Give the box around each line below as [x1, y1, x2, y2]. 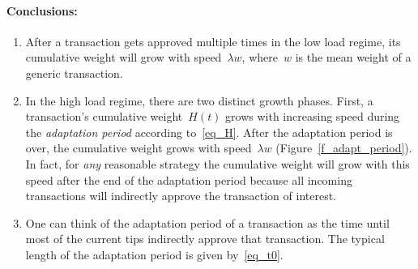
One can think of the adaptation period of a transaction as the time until [25, 214, 390, 231]
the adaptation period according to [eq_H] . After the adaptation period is [25, 123, 393, 140]
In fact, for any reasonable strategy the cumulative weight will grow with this [25, 155, 410, 172]
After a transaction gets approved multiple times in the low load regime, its [25, 32, 401, 49]
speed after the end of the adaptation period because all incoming [25, 171, 352, 188]
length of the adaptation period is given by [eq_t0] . [25, 246, 284, 263]
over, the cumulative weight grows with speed [25, 139, 252, 156]
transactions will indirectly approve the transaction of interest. [25, 187, 336, 204]
